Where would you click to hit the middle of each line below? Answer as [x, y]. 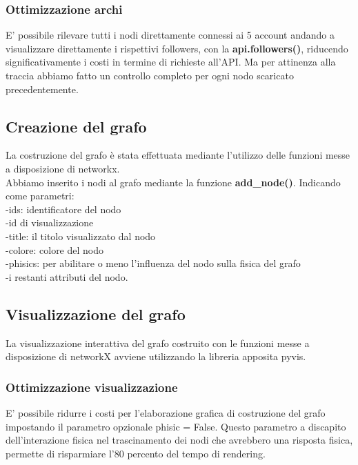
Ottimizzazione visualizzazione [92, 387]
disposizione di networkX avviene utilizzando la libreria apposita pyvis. [156, 356]
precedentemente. [42, 89]
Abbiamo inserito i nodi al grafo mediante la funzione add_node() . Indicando [173, 182]
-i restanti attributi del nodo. [67, 276]
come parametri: [40, 196]
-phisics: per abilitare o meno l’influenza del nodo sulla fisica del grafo [153, 263]
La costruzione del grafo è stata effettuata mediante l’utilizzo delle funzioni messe [178, 155]
